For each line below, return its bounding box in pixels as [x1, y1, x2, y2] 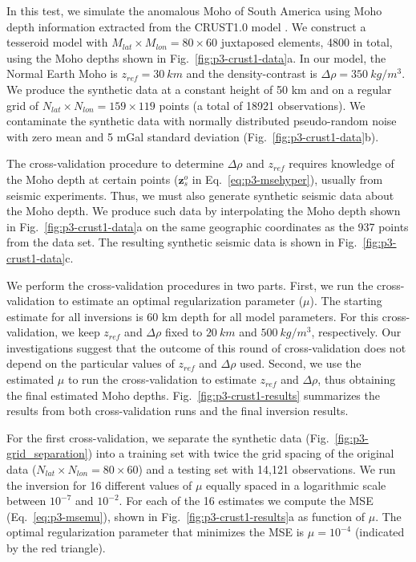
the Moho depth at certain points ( [6, 170, 179, 187]
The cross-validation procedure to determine [6, 155, 224, 172]
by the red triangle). [6, 540, 106, 556]
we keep [61, 324, 100, 340]
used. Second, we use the [240, 355, 361, 372]
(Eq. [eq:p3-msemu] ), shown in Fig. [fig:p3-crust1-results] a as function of [6, 507, 366, 524]
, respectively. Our [311, 324, 402, 340]
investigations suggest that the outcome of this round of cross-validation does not [6, 339, 406, 356]
